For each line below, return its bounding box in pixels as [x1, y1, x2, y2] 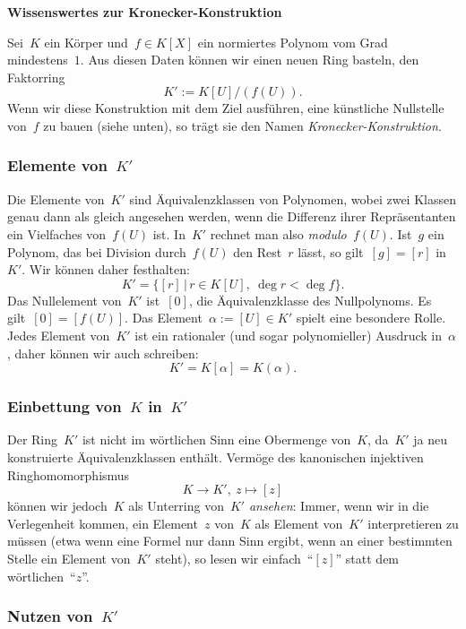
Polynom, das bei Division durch [7, 242, 186, 261]
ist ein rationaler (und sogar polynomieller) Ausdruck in [134, 325, 443, 344]
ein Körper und [44, 32, 128, 51]
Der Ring [7, 430, 58, 449]
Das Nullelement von [7, 290, 122, 309]
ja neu [413, 430, 448, 449]
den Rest [233, 242, 282, 261]
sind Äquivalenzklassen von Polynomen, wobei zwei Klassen [129, 189, 456, 208]
